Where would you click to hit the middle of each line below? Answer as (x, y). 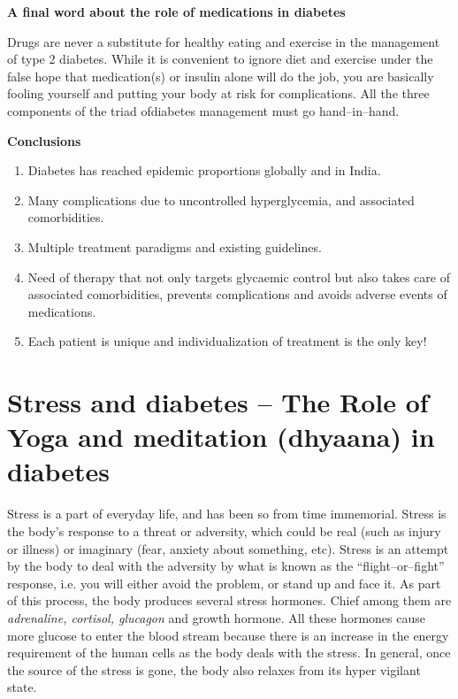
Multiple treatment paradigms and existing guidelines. (175, 246)
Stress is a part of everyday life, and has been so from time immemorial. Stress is (227, 514)
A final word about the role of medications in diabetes (176, 12)
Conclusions (44, 140)
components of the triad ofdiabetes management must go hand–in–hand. (203, 110)
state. (22, 687)
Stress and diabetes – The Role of (218, 402)
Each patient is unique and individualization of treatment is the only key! (227, 341)
